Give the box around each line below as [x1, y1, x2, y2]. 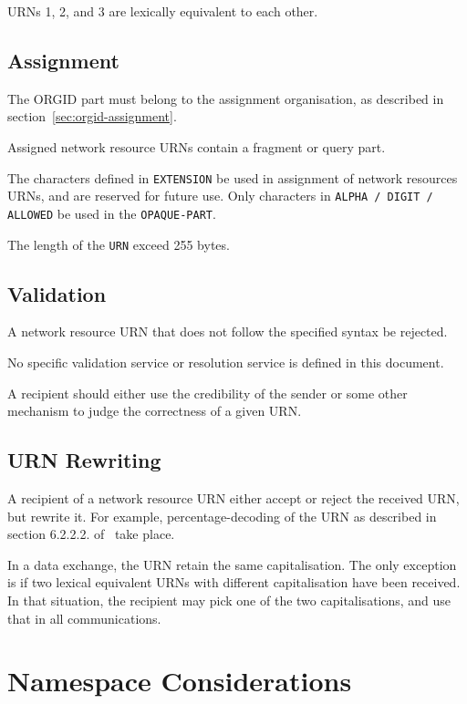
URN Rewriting [7, 446, 161, 474]
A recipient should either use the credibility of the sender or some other [7, 383, 408, 402]
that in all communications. [7, 608, 161, 627]
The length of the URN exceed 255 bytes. [7, 234, 230, 254]
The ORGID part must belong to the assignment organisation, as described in [7, 88, 444, 108]
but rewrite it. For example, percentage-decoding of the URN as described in [7, 506, 437, 525]
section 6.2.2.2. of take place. [7, 524, 175, 544]
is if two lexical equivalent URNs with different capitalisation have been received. [7, 573, 461, 592]
